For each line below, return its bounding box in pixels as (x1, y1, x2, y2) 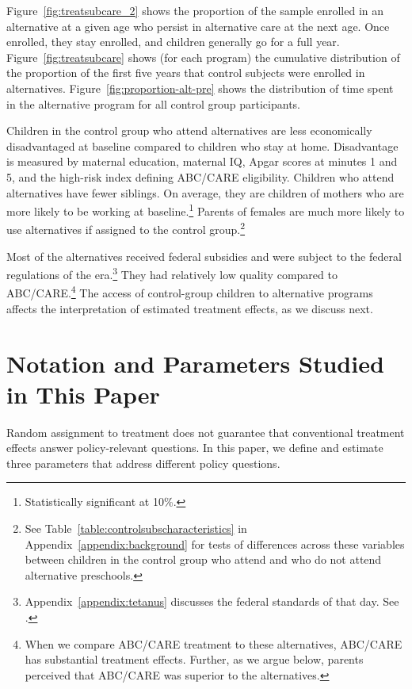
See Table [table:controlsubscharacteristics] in (25, 520, 247, 536)
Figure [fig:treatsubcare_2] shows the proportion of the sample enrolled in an (6, 2, 384, 18)
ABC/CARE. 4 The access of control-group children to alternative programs (6, 282, 373, 301)
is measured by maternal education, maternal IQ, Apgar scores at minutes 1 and (6, 153, 398, 170)
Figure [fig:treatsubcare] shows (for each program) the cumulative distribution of (6, 48, 400, 65)
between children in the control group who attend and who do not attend (25, 551, 382, 568)
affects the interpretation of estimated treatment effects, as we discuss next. (6, 300, 373, 316)
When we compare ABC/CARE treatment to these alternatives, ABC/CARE (25, 635, 402, 652)
